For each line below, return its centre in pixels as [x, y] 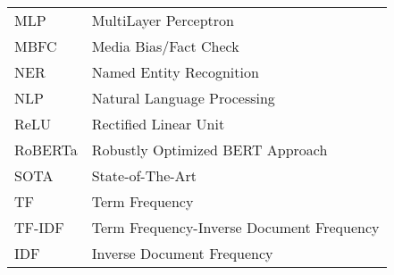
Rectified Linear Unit [158, 124]
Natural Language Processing [183, 98]
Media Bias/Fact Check [165, 46]
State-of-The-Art [144, 175]
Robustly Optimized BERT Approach [210, 150]
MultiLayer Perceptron [163, 20]
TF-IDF [39, 227]
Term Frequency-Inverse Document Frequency [235, 227]
